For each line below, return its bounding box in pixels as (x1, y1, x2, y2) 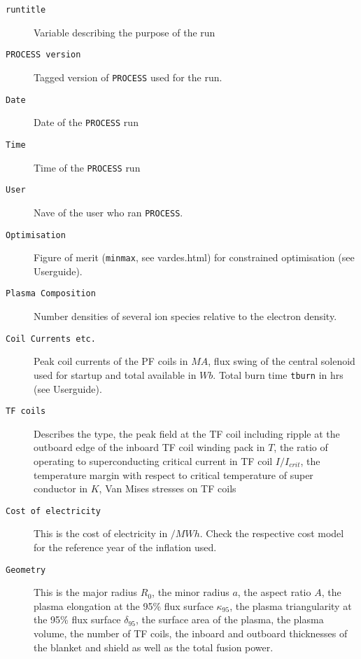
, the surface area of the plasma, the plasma (136, 612, 324, 627)
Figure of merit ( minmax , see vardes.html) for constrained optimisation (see (34, 250, 355, 265)
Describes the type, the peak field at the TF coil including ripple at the (34, 426, 340, 441)
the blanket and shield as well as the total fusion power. (34, 639, 274, 654)
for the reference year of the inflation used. (34, 540, 217, 555)
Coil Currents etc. (6, 333, 96, 344)
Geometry (6, 564, 46, 575)
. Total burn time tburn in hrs (213, 367, 344, 382)
